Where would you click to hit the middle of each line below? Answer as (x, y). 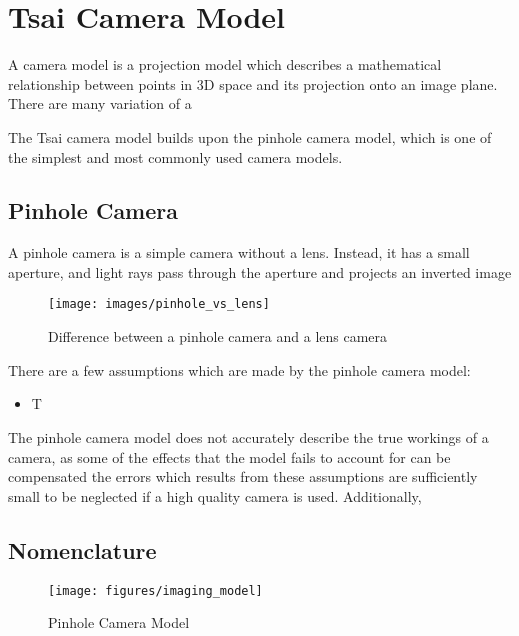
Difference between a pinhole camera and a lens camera (218, 336)
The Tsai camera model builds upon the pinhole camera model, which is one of (250, 136)
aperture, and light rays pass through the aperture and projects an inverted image (260, 271)
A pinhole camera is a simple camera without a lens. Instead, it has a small (239, 252)
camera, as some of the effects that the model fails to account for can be (229, 456)
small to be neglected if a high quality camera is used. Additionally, (215, 495)
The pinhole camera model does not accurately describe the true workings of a (248, 436)
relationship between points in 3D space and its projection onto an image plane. (253, 83)
